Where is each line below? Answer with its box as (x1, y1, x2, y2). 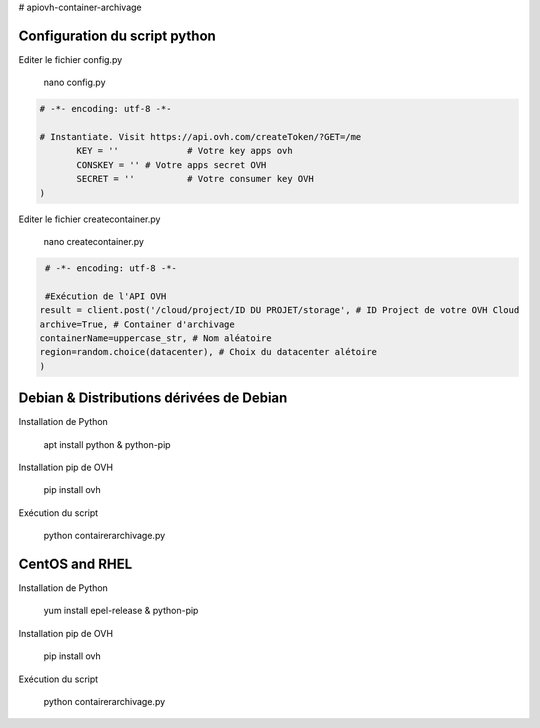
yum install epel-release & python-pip (43, 605, 199, 617)
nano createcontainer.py (43, 236, 145, 247)
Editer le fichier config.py (18, 53, 123, 65)
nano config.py (43, 76, 106, 89)
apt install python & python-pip (43, 438, 171, 450)
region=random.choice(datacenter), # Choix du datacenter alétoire (39, 346, 378, 358)
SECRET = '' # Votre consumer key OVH (76, 173, 314, 185)
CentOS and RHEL (18, 555, 133, 572)
